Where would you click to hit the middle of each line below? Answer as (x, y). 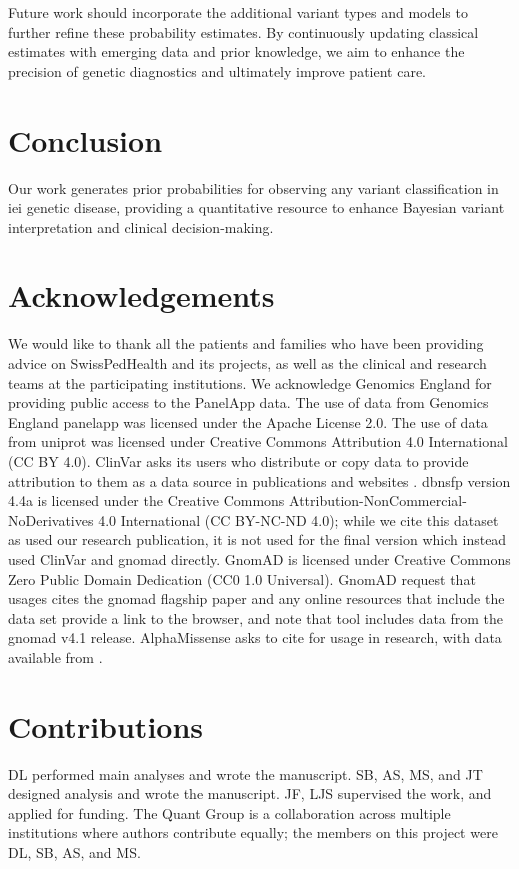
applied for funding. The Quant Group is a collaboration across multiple (229, 812)
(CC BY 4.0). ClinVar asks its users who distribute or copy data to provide (238, 460)
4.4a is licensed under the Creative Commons (146, 500)
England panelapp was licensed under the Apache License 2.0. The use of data (248, 421)
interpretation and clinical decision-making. (141, 226)
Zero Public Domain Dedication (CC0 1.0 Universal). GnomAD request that (242, 578)
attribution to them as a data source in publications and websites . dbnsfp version (259, 480)
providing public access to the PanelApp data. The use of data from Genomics (248, 402)
